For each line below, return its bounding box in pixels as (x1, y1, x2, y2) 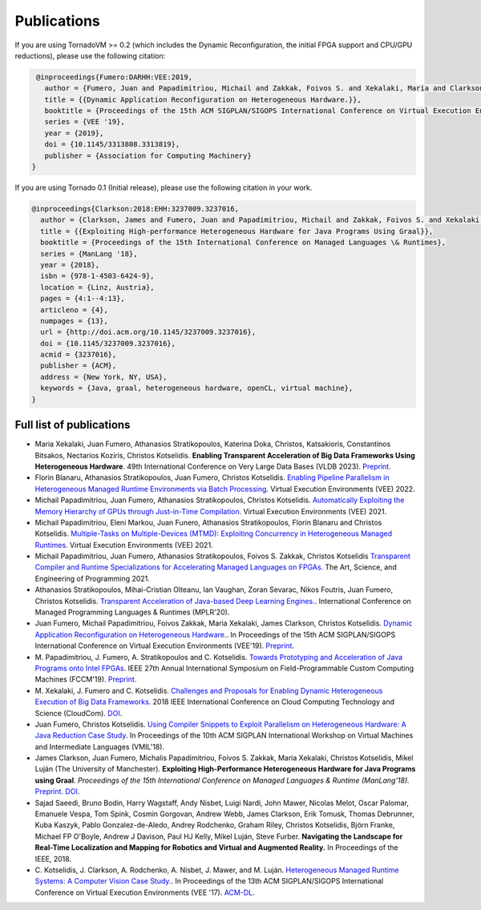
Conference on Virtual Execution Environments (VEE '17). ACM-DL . (34, 888, 256, 897)
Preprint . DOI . (34, 787, 80, 796)
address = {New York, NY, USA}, (40, 372, 168, 381)
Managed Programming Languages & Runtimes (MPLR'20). (34, 607, 230, 617)
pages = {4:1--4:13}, (40, 294, 126, 304)
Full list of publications (14, 418, 131, 432)
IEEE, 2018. (34, 854, 72, 864)
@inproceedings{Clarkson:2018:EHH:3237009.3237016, (31, 204, 240, 214)
